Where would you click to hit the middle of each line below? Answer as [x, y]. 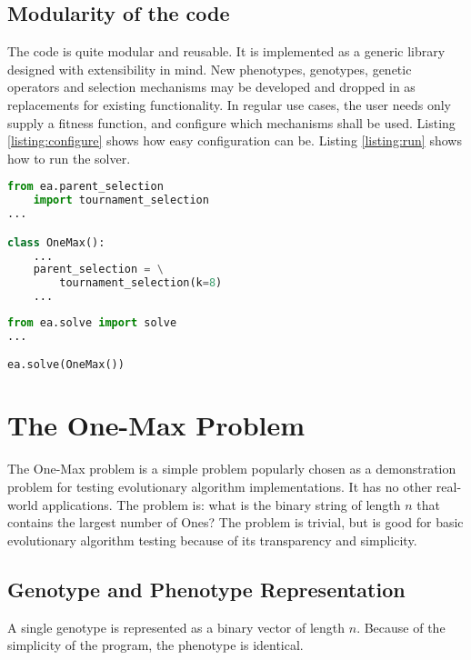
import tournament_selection [121, 200]
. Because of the [401, 627]
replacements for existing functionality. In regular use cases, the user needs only [229, 104]
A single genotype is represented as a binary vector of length [176, 627]
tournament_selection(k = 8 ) [141, 283]
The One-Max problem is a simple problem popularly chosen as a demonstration [232, 469]
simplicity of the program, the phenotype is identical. [155, 645]
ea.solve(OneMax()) [66, 365]
